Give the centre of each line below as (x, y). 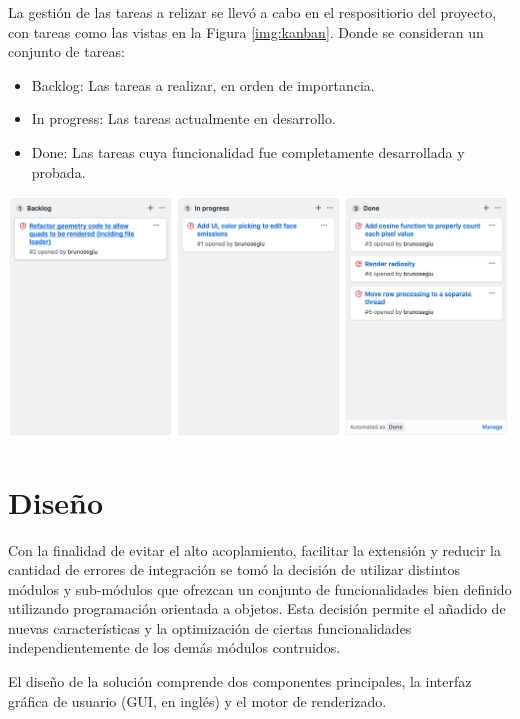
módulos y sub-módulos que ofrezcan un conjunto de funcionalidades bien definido (260, 588)
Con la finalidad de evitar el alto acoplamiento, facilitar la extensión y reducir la (254, 549)
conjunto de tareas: (66, 51)
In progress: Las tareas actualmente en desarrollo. (183, 118)
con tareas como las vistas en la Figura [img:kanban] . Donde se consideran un (246, 31)
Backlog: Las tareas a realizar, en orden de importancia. (203, 84)
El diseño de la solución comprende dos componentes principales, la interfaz (240, 681)
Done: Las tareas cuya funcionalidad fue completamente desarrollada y (248, 151)
